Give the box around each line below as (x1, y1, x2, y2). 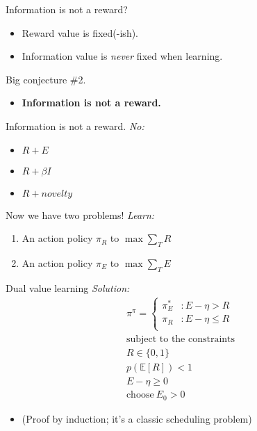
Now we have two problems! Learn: (6, 207, 155, 222)
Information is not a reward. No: (6, 118, 144, 133)
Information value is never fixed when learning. (22, 49, 223, 63)
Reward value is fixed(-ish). (22, 25, 139, 40)
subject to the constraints (126, 334, 235, 344)
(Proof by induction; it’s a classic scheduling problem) (22, 411, 252, 425)
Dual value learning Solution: (6, 280, 130, 295)
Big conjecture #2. (6, 72, 86, 86)
